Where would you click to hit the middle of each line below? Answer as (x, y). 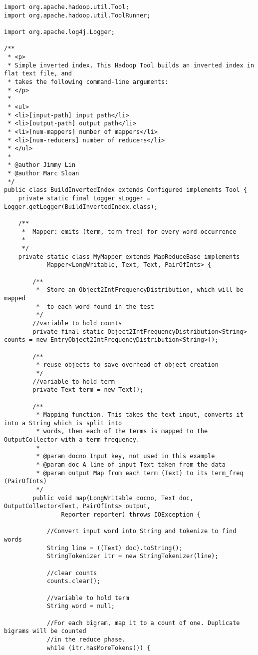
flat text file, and (38, 74)
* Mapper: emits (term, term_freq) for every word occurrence (129, 232)
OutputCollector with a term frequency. (72, 440)
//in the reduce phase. (86, 639)
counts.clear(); (74, 581)
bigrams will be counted (45, 631)
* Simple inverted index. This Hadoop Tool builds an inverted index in (131, 65)
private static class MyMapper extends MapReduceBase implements (129, 257)
